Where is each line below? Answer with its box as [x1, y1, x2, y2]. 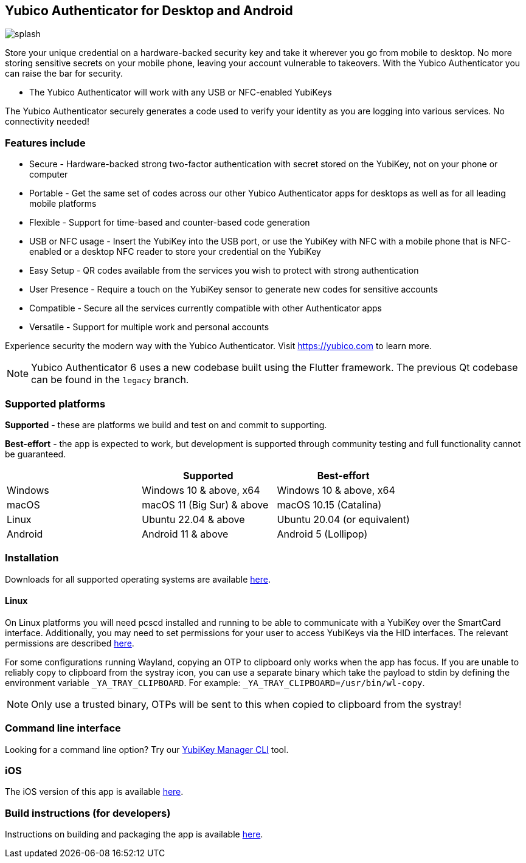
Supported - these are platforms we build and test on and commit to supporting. [5, 419, 327, 430]
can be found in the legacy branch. [31, 373, 189, 386]
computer [29, 169, 68, 180]
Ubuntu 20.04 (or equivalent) [277, 513, 410, 525]
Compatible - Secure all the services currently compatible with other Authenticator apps [29, 303, 382, 314]
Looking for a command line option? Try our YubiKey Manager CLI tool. [5, 744, 289, 755]
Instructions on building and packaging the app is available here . [5, 829, 263, 840]
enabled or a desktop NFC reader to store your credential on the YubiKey [29, 246, 321, 257]
